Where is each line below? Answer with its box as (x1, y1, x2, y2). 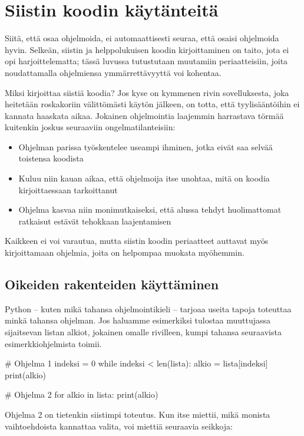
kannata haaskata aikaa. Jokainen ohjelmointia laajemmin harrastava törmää (5, 109, 284, 121)
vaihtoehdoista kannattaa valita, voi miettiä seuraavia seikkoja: (5, 420, 233, 432)
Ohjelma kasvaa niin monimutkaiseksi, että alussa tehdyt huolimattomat (18, 203, 282, 216)
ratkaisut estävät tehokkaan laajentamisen (18, 214, 171, 227)
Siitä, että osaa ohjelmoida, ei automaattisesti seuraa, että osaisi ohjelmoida (5, 32, 279, 44)
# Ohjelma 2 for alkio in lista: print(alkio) (5, 388, 158, 401)
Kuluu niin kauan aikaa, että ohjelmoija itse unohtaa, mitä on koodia (18, 172, 270, 184)
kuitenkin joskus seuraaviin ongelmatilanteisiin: (5, 121, 176, 133)
